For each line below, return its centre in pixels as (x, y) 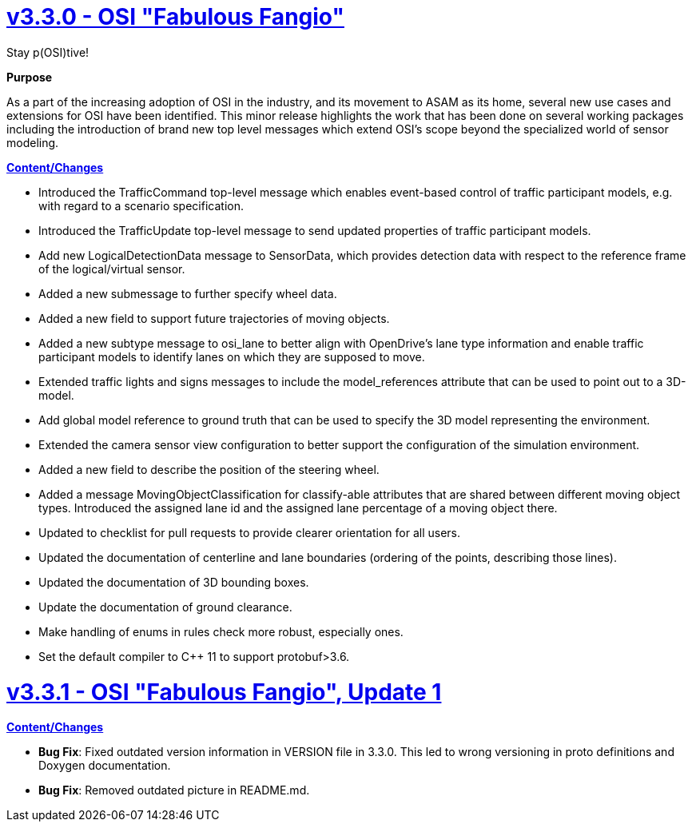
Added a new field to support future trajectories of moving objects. (214, 318)
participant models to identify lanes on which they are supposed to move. (232, 356)
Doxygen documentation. (105, 766)
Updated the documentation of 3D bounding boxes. (174, 582)
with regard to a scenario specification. (141, 205)
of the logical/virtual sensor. (112, 269)
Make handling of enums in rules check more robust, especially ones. (221, 631)
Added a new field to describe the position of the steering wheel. (209, 469)
